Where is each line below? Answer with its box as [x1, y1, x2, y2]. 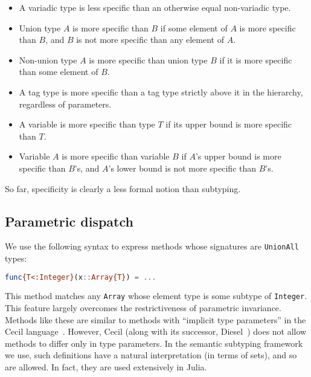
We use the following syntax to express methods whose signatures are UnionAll [5, 240, 299, 253]
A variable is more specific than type [19, 118, 155, 130]
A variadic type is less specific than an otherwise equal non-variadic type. [19, 1, 291, 13]
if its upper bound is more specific [165, 118, 292, 130]
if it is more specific [219, 53, 292, 66]
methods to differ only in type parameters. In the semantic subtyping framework [5, 337, 303, 349]
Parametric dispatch [5, 211, 133, 230]
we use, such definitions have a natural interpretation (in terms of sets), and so [5, 349, 297, 361]
